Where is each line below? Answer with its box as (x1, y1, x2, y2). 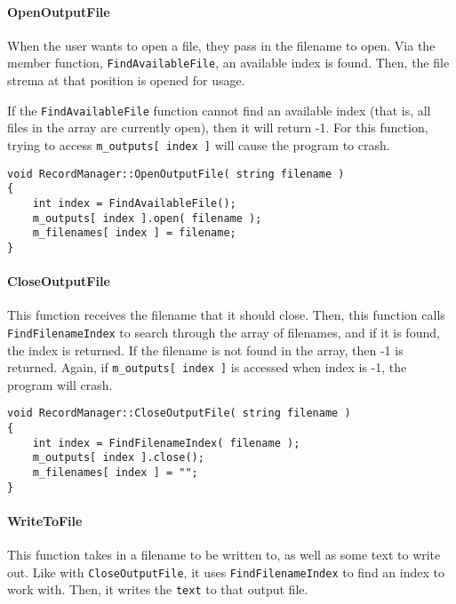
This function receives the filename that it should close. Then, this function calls (7, 306, 445, 324)
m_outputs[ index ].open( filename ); (32, 211, 262, 225)
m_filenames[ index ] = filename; (32, 226, 236, 240)
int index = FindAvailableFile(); (32, 196, 236, 210)
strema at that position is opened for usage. (7, 71, 245, 90)
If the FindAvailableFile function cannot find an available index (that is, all (7, 100, 431, 119)
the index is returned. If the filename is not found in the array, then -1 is (7, 340, 404, 359)
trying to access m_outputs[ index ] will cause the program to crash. (7, 135, 390, 154)
